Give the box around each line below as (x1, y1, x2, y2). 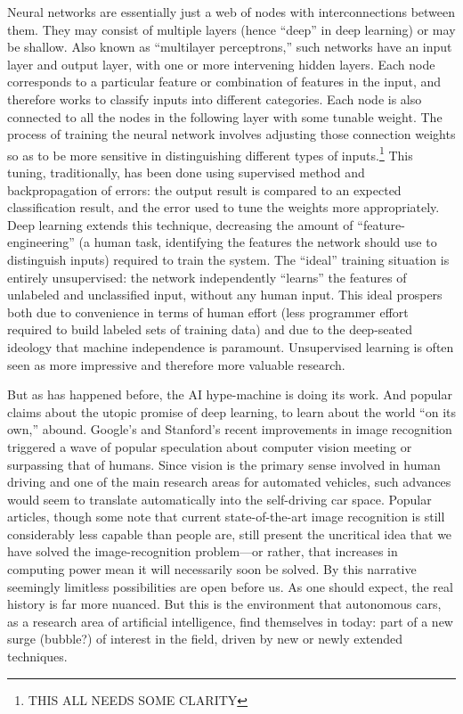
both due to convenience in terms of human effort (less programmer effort (7, 302, 409, 321)
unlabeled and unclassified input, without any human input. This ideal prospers (7, 285, 443, 304)
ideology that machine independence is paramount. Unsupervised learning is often (7, 337, 454, 356)
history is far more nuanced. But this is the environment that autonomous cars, (7, 595, 442, 613)
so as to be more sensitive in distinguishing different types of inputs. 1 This (7, 143, 413, 164)
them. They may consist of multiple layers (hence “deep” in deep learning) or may (7, 20, 456, 38)
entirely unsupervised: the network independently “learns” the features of (7, 267, 407, 286)
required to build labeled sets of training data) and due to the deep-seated (7, 320, 412, 339)
